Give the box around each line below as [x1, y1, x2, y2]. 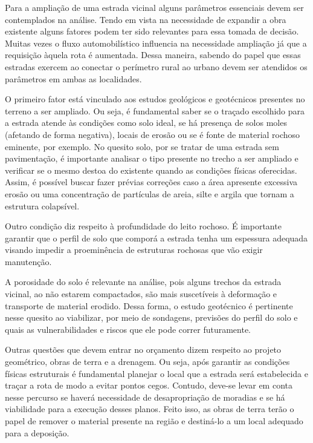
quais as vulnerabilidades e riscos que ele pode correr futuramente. [5, 323, 251, 335]
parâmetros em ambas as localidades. [5, 72, 142, 85]
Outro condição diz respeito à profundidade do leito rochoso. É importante [5, 220, 282, 232]
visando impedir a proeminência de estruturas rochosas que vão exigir [5, 243, 263, 256]
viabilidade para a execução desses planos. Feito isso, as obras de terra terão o [5, 402, 294, 415]
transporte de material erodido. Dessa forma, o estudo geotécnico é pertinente [5, 299, 293, 312]
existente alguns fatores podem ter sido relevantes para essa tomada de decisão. [5, 25, 299, 38]
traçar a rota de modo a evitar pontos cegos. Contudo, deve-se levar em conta [5, 379, 292, 392]
